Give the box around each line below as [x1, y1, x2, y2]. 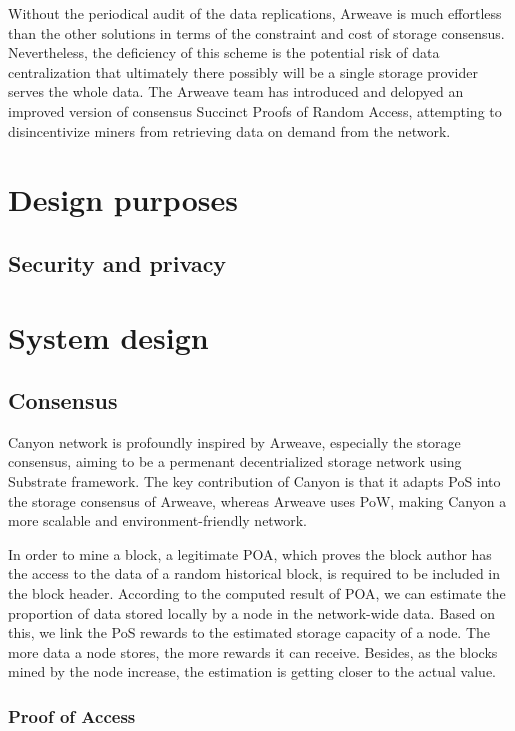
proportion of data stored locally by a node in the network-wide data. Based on [8, 602, 496, 623]
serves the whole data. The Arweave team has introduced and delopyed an [8, 81, 464, 102]
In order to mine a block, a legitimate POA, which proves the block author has [8, 543, 492, 564]
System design [8, 316, 209, 357]
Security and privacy [8, 247, 227, 278]
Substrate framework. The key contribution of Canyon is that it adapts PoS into [8, 471, 501, 492]
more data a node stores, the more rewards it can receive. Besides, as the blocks [8, 641, 498, 662]
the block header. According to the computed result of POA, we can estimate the [8, 583, 506, 604]
